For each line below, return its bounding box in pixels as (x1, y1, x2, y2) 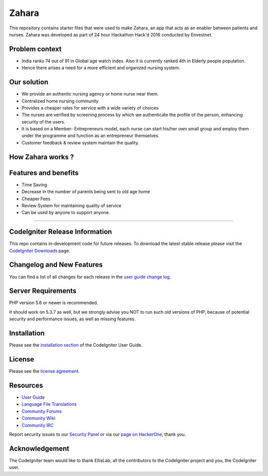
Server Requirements (9, 287, 77, 295)
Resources (9, 381, 43, 389)
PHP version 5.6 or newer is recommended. (9, 300, 98, 306)
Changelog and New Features (9, 260, 103, 269)
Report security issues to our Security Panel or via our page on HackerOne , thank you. (9, 431, 186, 437)
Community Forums (21, 408, 62, 414)
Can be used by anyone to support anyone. (21, 210, 110, 216)
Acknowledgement (9, 444, 69, 453)
